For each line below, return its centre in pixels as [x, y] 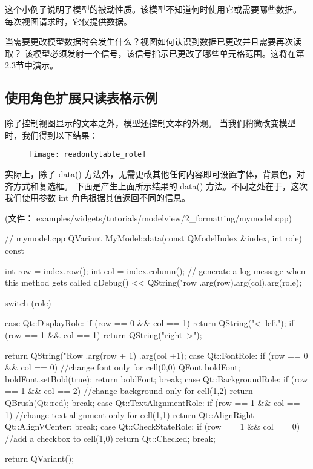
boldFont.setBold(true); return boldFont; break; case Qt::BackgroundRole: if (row [156, 379]
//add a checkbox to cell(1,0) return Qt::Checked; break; [110, 438]
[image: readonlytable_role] [88, 155]
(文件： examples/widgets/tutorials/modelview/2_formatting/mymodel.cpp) [148, 218]
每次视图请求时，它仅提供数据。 [68, 21]
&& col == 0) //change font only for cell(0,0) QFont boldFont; [123, 367]
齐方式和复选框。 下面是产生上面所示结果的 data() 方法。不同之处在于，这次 [156, 185]
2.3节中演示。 [31, 65]
